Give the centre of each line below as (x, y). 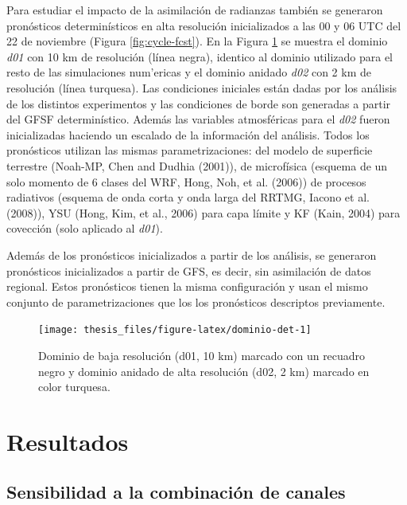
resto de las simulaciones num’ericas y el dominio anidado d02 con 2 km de (189, 72)
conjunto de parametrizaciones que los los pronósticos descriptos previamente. (196, 301)
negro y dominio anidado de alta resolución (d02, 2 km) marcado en (204, 371)
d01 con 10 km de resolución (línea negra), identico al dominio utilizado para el (200, 56)
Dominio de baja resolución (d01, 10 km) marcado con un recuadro (202, 355)
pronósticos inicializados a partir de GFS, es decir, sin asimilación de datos (189, 270)
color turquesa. (74, 387)
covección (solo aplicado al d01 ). (85, 228)
